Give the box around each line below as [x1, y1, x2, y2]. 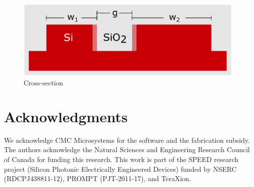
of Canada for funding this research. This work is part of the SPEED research [4, 154, 239, 164]
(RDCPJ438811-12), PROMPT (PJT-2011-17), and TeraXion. [4, 173, 191, 184]
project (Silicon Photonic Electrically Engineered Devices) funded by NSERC [4, 163, 237, 174]
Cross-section [24, 78, 63, 88]
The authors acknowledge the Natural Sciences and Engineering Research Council [4, 144, 250, 155]
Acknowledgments [4, 106, 128, 126]
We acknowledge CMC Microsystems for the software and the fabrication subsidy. [4, 134, 250, 145]
